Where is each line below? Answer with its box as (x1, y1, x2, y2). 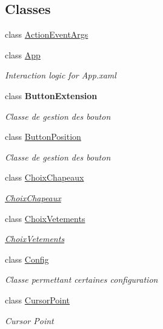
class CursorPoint (5, 293, 70, 306)
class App (5, 48, 41, 61)
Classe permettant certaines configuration (5, 273, 158, 286)
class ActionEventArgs (5, 28, 88, 41)
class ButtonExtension (5, 89, 98, 102)
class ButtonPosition (5, 130, 81, 143)
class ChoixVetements (5, 212, 85, 224)
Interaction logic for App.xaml (5, 69, 116, 81)
